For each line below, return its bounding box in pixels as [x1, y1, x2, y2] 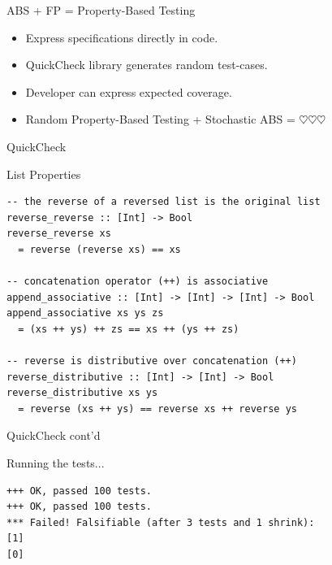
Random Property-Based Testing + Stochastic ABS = [25, 111, 295, 128]
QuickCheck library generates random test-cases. [25, 56, 268, 73]
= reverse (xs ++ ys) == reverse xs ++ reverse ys [18, 402, 297, 415]
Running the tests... [6, 454, 105, 472]
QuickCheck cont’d [6, 427, 101, 444]
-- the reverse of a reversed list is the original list [6, 196, 321, 208]
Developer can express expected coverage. [25, 83, 232, 100]
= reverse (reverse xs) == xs [18, 243, 181, 255]
